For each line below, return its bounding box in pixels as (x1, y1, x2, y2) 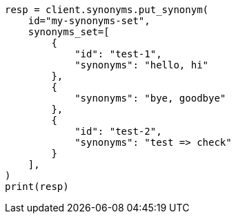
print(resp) (5, 181, 69, 192)
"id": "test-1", (75, 48, 162, 59)
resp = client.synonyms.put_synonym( (5, 4, 209, 15)
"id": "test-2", (75, 126, 162, 137)
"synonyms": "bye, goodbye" (75, 93, 226, 104)
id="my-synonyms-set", (28, 15, 150, 26)
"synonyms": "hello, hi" (75, 59, 209, 70)
